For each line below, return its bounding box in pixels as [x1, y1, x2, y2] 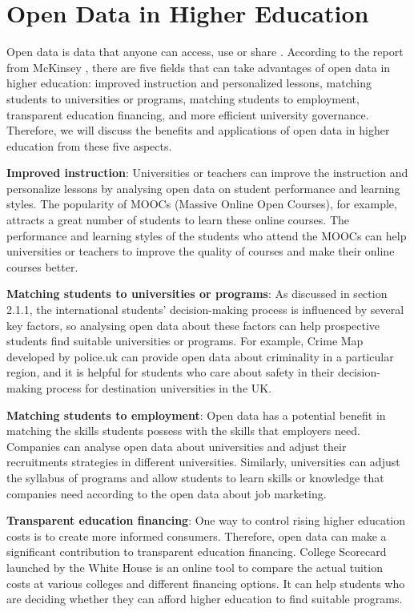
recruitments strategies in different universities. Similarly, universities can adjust [6, 453, 400, 470]
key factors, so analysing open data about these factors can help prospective [6, 316, 380, 333]
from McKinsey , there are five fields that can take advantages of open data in [6, 58, 391, 75]
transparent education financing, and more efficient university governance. [6, 106, 369, 123]
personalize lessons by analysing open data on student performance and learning [6, 179, 400, 196]
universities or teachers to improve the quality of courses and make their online [6, 243, 395, 260]
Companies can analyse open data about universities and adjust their [6, 437, 347, 454]
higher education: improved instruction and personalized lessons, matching [6, 74, 372, 91]
